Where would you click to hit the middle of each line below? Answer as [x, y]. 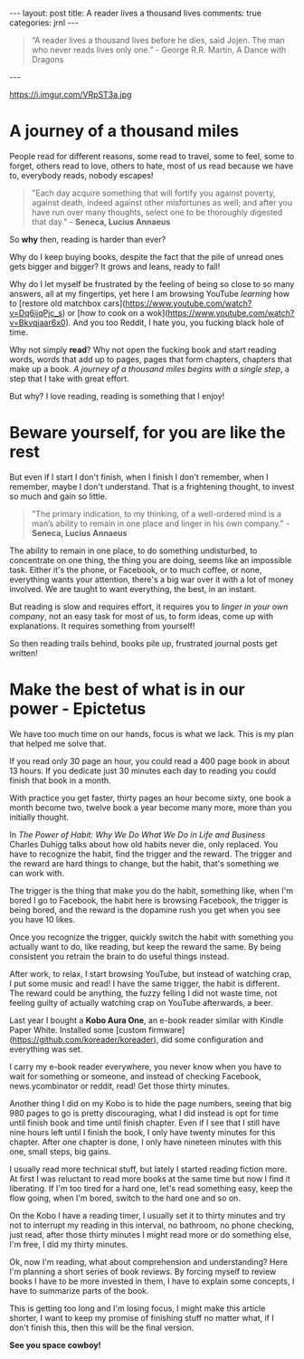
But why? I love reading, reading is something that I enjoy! [117, 396]
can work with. [37, 873]
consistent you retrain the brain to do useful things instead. [119, 956]
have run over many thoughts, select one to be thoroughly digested [157, 212]
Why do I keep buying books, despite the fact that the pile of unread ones [147, 256]
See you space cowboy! [55, 1345]
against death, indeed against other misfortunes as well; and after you [161, 202]
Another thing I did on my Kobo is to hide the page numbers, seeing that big [151, 1103]
